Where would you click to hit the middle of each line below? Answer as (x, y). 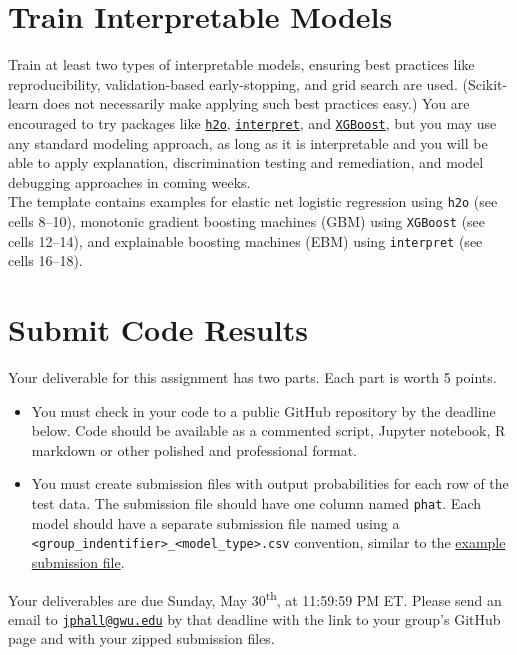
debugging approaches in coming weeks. (129, 181)
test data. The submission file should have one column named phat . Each (256, 503)
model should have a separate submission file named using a (215, 522)
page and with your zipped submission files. (141, 638)
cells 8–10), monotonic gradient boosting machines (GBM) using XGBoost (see (247, 221)
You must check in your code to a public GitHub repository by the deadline (263, 410)
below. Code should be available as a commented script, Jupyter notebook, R (268, 430)
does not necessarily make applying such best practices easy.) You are (256, 103)
